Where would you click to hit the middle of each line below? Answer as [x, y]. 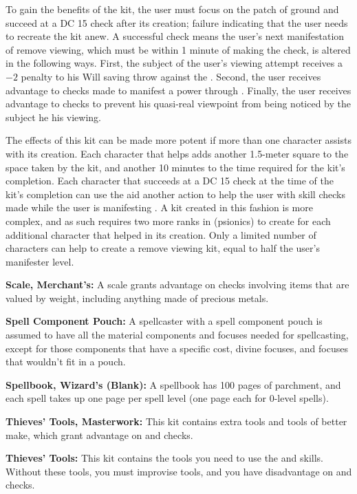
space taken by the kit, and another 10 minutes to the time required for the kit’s [175, 167]
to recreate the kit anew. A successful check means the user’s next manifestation [175, 36]
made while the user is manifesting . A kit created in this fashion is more [159, 207]
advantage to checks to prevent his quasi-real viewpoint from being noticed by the [178, 104]
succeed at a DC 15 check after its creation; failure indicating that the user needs [177, 22]
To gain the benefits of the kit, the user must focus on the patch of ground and [172, 9]
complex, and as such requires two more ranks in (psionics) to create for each [168, 221]
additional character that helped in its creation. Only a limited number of [161, 234]
